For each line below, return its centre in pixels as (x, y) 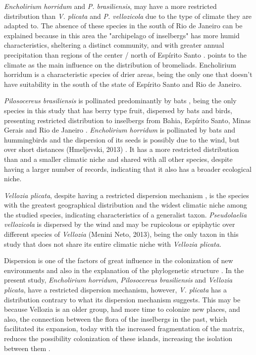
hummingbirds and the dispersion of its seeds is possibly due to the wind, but (122, 139)
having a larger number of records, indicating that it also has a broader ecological (128, 169)
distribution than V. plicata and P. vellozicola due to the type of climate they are (128, 16)
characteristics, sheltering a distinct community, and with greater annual (114, 45)
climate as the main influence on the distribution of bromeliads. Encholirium (120, 64)
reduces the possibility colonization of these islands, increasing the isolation (118, 338)
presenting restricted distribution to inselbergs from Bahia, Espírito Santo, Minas (128, 120)
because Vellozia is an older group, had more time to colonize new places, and (122, 309)
